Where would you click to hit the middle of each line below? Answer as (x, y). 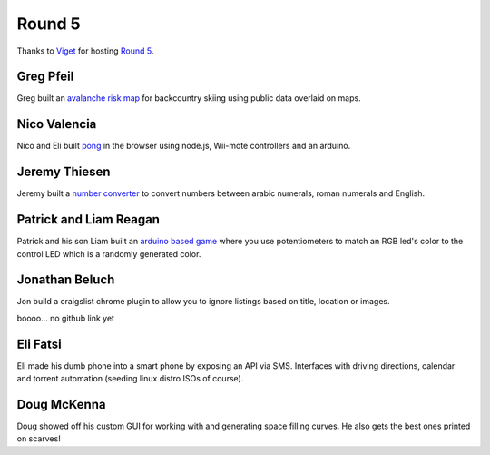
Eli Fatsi (39, 344)
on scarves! (39, 439)
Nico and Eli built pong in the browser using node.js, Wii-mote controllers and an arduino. (184, 146)
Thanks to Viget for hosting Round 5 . (85, 51)
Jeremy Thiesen (64, 172)
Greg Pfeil (45, 77)
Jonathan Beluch (66, 280)
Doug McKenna (61, 404)
